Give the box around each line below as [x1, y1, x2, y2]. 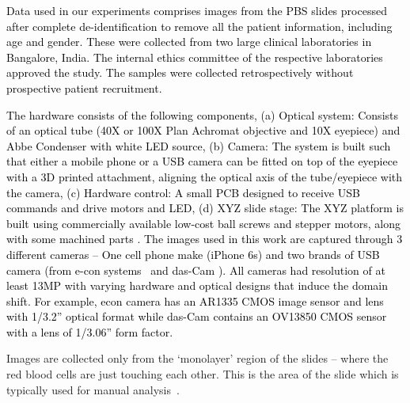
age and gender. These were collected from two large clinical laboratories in [6, 33, 372, 50]
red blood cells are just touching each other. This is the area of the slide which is [6, 366, 399, 382]
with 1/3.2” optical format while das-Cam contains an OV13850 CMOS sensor [6, 308, 387, 325]
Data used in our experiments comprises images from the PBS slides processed [6, 2, 387, 18]
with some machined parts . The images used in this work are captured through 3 [6, 230, 403, 247]
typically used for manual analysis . [6, 381, 180, 397]
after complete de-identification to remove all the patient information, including [6, 17, 393, 34]
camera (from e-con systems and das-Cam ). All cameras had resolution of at [6, 261, 385, 278]
